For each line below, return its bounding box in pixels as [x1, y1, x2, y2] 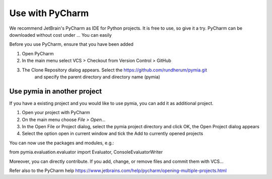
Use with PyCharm [9, 8, 89, 19]
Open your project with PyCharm [22, 110, 90, 116]
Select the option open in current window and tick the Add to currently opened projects [22, 131, 203, 137]
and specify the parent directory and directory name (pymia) [34, 73, 161, 80]
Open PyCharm [22, 50, 54, 56]
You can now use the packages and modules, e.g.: [9, 140, 114, 146]
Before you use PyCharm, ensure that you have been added [9, 41, 133, 47]
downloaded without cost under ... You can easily [9, 32, 112, 38]
